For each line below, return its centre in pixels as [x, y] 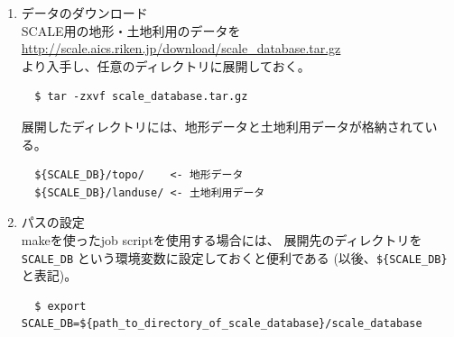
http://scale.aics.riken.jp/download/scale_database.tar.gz [181, 48]
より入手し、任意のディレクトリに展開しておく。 [166, 65]
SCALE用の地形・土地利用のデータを [131, 30]
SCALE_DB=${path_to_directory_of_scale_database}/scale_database [222, 324]
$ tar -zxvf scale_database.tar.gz [141, 97]
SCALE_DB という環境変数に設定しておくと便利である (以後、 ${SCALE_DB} [234, 257]
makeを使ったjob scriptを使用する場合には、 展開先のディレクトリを [222, 239]
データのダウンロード [84, 13]
